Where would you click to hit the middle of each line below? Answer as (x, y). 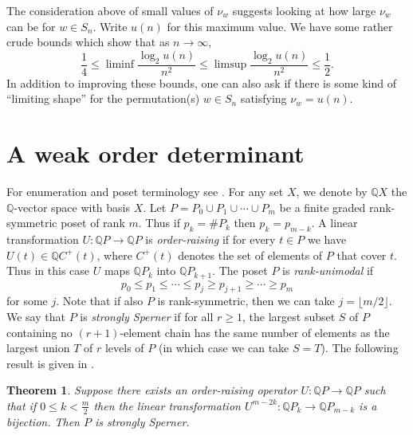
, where (114, 255)
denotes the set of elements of (250, 255)
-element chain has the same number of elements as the (255, 332)
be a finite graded (323, 207)
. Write (110, 26)
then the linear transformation (167, 405)
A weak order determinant (155, 153)
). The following (360, 348)
